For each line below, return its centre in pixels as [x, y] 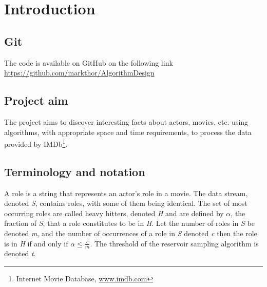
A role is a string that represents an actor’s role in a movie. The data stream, [126, 193]
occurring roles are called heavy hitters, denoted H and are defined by [114, 213]
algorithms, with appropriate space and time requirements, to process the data [128, 132]
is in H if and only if [36, 243]
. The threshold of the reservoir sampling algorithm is [174, 243]
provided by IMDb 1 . [36, 143]
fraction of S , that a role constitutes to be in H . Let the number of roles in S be [129, 223]
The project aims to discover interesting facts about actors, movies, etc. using [126, 121]
